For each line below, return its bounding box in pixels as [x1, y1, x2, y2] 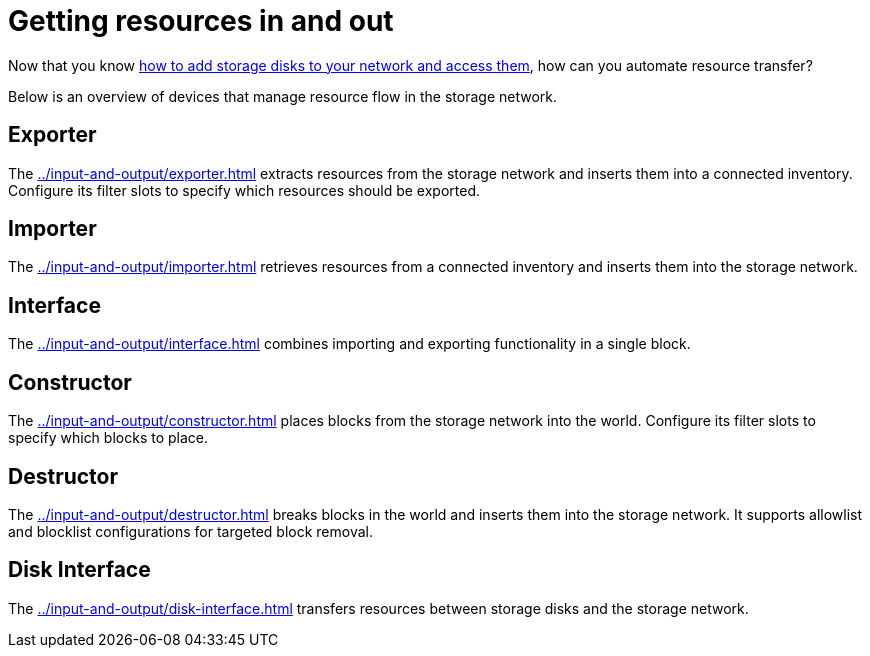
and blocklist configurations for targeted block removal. [8, 522, 373, 540]
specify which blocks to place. [8, 429, 208, 447]
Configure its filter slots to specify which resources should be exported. [8, 181, 481, 199]
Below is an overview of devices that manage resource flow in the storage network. [8, 87, 558, 105]
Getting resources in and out [8, 4, 394, 38]
